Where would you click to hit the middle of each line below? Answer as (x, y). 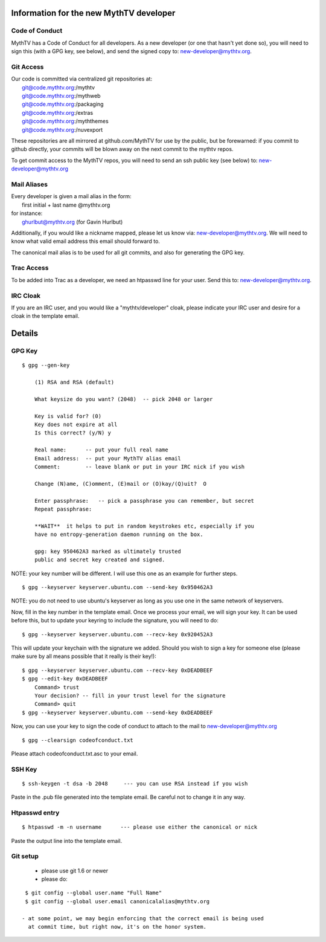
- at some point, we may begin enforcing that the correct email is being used (143, 918)
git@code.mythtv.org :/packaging (63, 104)
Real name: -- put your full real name (101, 450)
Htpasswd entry (35, 813)
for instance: (27, 213)
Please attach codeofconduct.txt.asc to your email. (75, 753)
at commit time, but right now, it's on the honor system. (117, 927)
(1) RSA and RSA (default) (74, 382)
